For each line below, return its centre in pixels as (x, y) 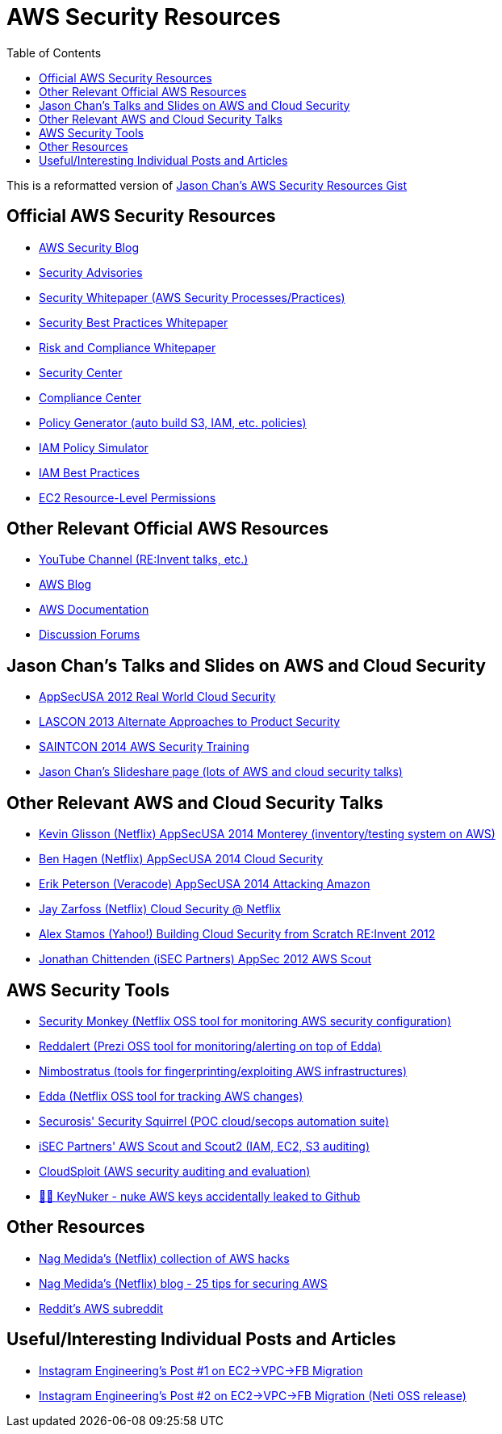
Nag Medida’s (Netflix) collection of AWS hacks (164, 1258)
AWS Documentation (94, 610)
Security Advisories (91, 272)
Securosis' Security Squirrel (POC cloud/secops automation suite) (214, 1121)
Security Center (81, 372)
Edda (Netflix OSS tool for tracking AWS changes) (171, 1096)
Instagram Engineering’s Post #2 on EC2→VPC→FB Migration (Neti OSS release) (253, 1395)
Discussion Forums (90, 635)
